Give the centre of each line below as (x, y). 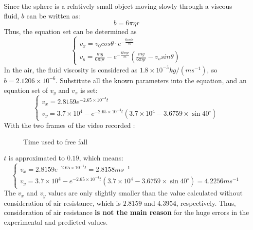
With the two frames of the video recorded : (70, 125)
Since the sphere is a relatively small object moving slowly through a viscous (118, 6)
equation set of (26, 90)
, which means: (101, 158)
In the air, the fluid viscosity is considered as (71, 69)
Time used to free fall (55, 141)
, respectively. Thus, (206, 203)
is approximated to (36, 158)
